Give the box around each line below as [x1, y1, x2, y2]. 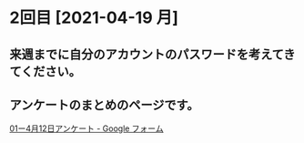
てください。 [9, 64, 82, 79]
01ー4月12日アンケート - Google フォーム [9, 123, 164, 134]
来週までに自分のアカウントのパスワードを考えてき [9, 46, 296, 62]
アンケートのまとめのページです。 [9, 97, 199, 113]
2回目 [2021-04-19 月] [9, 7, 179, 28]
